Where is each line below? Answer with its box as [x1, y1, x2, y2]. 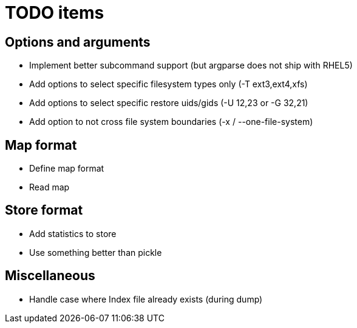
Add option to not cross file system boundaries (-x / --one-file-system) [29, 116, 313, 127]
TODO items [5, 2, 104, 23]
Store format [5, 202, 83, 218]
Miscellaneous [5, 268, 95, 284]
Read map [29, 182, 70, 193]
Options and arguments [5, 34, 151, 50]
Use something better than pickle [29, 247, 162, 258]
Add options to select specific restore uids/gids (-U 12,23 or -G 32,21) [29, 98, 308, 109]
